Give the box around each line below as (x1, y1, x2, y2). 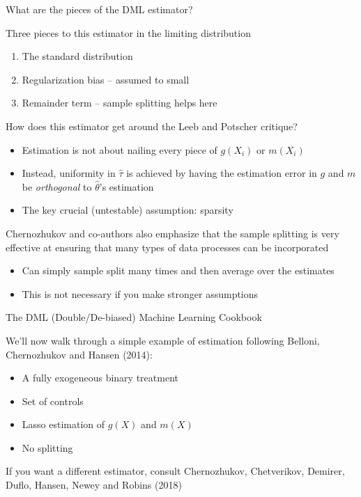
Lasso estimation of (22, 417, 105, 432)
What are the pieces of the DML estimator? (6, 2, 193, 16)
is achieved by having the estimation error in (126, 166, 317, 180)
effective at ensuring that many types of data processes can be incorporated (6, 239, 329, 254)
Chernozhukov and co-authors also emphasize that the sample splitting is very (6, 226, 339, 240)
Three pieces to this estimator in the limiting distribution (6, 25, 251, 40)
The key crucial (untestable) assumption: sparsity (22, 203, 233, 217)
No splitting (22, 440, 73, 455)
